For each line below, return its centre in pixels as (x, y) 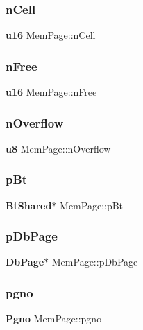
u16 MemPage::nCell (51, 35)
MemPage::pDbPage (95, 262)
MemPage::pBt (92, 205)
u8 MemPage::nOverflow (58, 148)
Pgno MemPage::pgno (54, 319)
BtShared (29, 205)
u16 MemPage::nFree (51, 92)
